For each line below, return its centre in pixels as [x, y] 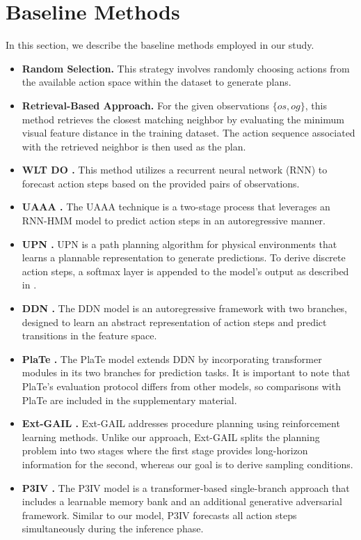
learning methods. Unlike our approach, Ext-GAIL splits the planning [171, 437]
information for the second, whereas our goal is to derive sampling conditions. [187, 464]
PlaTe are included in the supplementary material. [129, 400]
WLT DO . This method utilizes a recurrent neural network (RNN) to [175, 170]
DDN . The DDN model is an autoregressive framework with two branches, [185, 308]
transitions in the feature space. [89, 335]
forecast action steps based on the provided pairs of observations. [161, 183]
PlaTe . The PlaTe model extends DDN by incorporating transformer [172, 358]
